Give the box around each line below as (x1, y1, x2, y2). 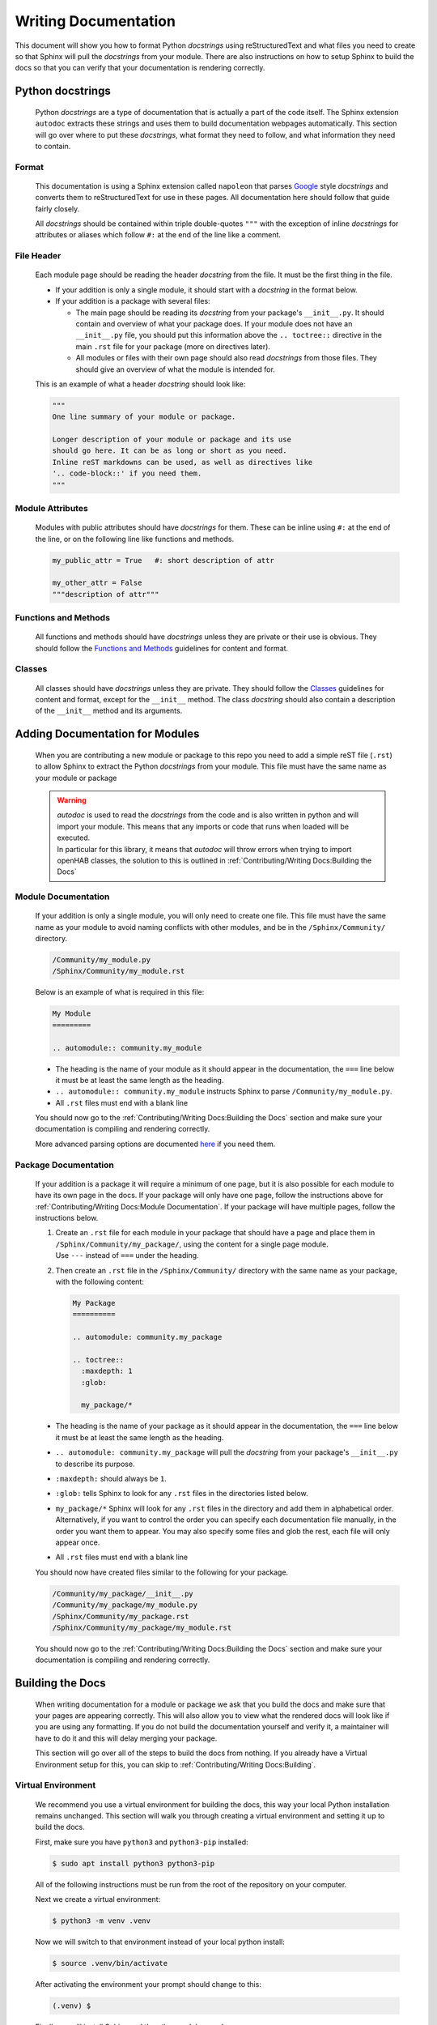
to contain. (35, 141, 71, 151)
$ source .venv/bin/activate (52, 1959, 168, 1968)
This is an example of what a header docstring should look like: (35, 379, 246, 389)
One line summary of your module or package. (52, 412, 236, 421)
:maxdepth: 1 (81, 1366, 133, 1376)
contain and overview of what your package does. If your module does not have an (75, 318, 353, 328)
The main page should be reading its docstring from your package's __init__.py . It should (75, 308, 384, 318)
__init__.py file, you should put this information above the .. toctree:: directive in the (75, 330, 382, 340)
